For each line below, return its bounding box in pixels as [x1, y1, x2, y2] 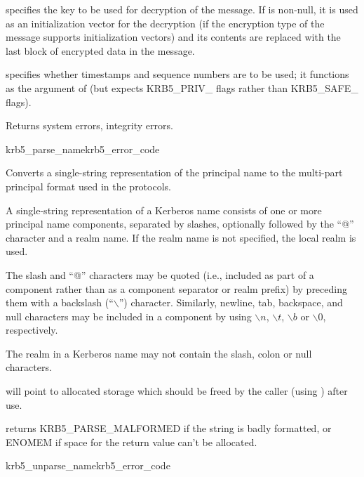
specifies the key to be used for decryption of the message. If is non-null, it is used [6, 2, 358, 16]
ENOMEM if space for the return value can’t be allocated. [6, 434, 257, 449]
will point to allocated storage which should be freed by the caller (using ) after [6, 384, 348, 398]
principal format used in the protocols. [6, 178, 171, 193]
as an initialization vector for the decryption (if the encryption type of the [6, 15, 325, 30]
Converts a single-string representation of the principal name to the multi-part [6, 165, 343, 180]
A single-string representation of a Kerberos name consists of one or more [6, 202, 322, 217]
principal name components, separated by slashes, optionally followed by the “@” [6, 216, 354, 231]
